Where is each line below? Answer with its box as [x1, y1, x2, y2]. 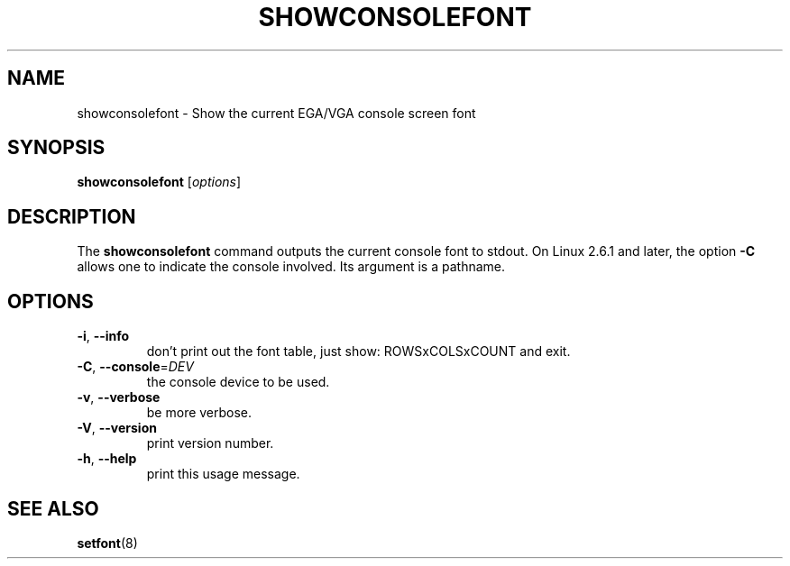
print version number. [146, 435, 274, 452]
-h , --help [77, 451, 137, 467]
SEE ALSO [7, 497, 99, 520]
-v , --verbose [77, 389, 161, 406]
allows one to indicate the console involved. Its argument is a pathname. [77, 259, 506, 275]
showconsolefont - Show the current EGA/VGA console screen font [77, 105, 476, 121]
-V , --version [77, 420, 157, 436]
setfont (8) [77, 534, 138, 551]
